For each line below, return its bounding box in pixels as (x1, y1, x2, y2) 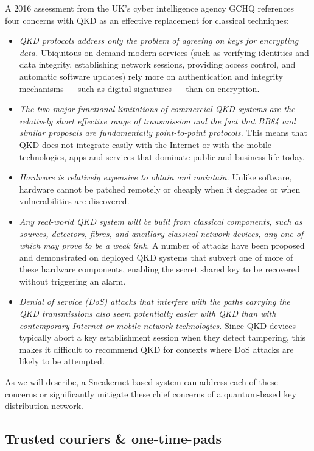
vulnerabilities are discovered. (19, 194, 130, 207)
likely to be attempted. (19, 355, 105, 368)
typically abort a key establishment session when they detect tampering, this (19, 331, 306, 344)
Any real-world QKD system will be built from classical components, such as (19, 215, 302, 227)
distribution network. (5, 399, 83, 412)
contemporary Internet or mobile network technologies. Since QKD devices (19, 319, 296, 332)
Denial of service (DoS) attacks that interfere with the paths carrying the (19, 295, 290, 308)
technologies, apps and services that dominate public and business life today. (19, 150, 305, 163)
